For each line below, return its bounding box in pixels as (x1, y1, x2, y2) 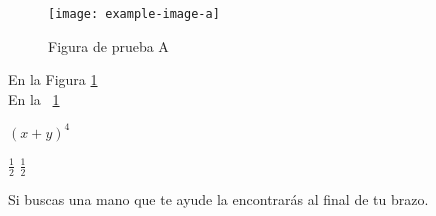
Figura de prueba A (48, 35, 169, 56)
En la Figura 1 (8, 69, 98, 90)
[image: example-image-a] (48, 7, 220, 21)
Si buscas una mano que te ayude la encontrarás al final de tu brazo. (8, 188, 429, 209)
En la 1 (8, 88, 60, 109)
